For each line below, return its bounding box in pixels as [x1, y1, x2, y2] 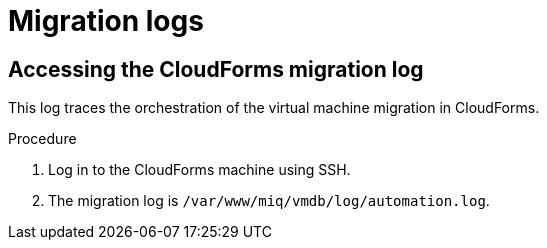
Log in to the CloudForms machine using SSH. [48, 161, 351, 179]
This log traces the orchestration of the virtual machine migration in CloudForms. [8, 99, 540, 117]
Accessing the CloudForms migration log [8, 56, 424, 82]
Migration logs [8, 4, 204, 38]
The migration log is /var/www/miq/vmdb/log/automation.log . [48, 192, 490, 210]
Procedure [8, 130, 77, 148]
